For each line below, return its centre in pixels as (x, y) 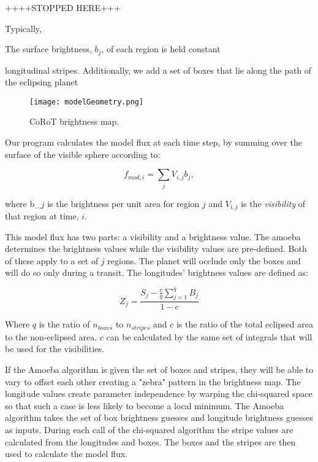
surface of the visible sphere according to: (83, 154)
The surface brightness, (48, 49)
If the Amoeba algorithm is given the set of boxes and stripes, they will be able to (159, 369)
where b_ (23, 203)
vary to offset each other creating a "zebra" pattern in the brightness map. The (153, 381)
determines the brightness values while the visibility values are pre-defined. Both (156, 249)
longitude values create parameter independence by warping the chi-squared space (159, 393)
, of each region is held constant (161, 49)
